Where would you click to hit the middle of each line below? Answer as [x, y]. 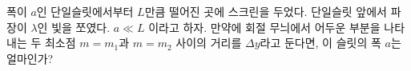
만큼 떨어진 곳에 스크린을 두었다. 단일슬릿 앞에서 [266, 11]
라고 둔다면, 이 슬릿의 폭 [320, 43]
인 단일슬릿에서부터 [85, 11]
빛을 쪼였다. [81, 27]
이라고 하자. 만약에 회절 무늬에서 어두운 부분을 [264, 27]
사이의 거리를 [209, 43]
